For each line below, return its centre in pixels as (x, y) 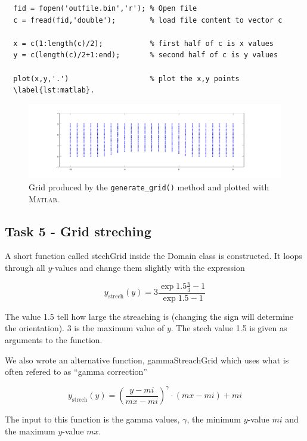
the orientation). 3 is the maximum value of (85, 328)
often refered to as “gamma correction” (76, 371)
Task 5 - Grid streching (78, 231)
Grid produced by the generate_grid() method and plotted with (149, 186)
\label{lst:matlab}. (54, 90)
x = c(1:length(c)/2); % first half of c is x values (144, 43)
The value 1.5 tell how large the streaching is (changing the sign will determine (149, 316)
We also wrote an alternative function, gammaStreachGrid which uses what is (147, 360)
